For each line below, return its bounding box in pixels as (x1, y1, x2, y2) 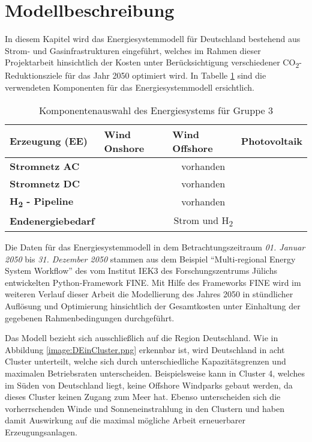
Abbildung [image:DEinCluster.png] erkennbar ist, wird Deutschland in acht (5, 343, 285, 356)
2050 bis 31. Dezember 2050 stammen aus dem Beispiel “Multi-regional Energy (5, 252, 296, 265)
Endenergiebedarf (10, 214, 95, 228)
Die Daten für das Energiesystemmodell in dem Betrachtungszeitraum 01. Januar (5, 241, 305, 253)
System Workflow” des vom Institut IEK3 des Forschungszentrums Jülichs (5, 264, 277, 277)
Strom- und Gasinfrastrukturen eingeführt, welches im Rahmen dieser (5, 44, 261, 56)
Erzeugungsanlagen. (5, 425, 77, 438)
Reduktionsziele (5, 69, 62, 82)
